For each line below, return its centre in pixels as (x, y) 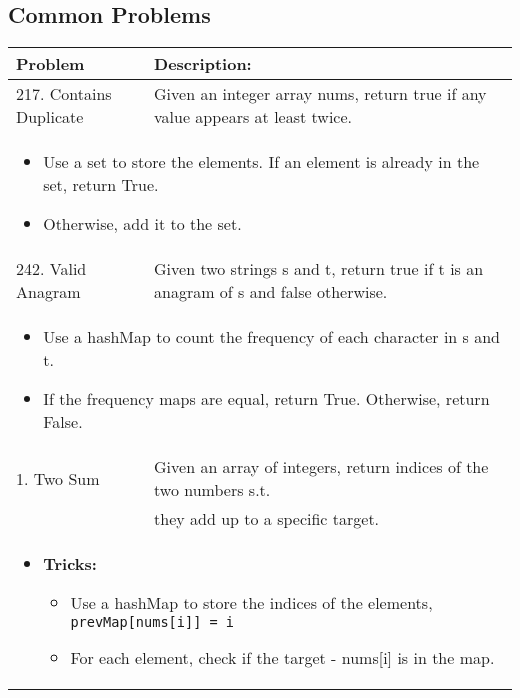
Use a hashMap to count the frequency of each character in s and (272, 337)
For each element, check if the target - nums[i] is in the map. (282, 658)
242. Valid (51, 269)
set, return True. (101, 185)
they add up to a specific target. (267, 519)
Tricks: (70, 564)
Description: (203, 64)
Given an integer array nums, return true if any (320, 94)
